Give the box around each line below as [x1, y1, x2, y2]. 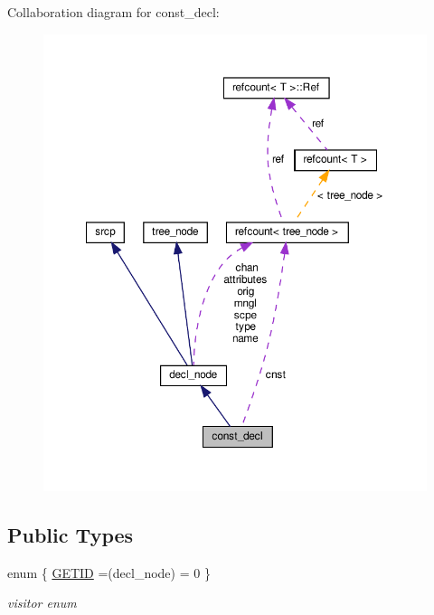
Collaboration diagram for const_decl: [7, 3, 220, 21]
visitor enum [7, 593, 77, 612]
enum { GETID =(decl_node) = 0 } [7, 563, 211, 582]
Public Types [7, 520, 134, 548]
